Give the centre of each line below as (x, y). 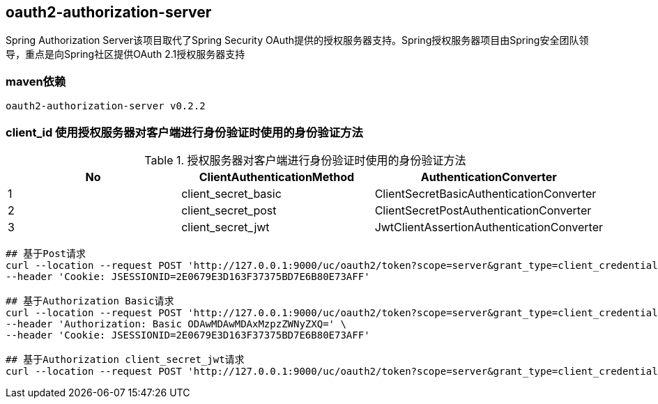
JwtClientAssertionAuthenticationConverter (489, 227)
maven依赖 (36, 81)
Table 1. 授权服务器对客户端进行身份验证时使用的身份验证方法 (305, 160)
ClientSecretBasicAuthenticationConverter (485, 193)
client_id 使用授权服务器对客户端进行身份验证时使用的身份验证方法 (184, 132)
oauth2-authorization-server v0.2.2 (106, 106)
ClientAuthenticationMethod (277, 177)
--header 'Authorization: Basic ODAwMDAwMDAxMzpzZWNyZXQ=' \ (176, 324)
